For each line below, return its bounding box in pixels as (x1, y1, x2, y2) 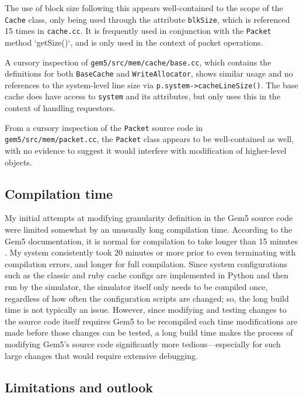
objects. (5, 156, 32, 168)
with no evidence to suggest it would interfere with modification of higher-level (5, 144, 287, 157)
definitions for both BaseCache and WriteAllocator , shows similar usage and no (5, 67, 293, 80)
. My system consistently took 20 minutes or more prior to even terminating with (5, 246, 296, 258)
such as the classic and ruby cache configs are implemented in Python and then (5, 269, 288, 281)
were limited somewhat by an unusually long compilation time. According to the (5, 223, 292, 236)
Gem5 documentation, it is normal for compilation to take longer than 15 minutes (5, 234, 298, 247)
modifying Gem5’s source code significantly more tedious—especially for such (5, 337, 281, 350)
